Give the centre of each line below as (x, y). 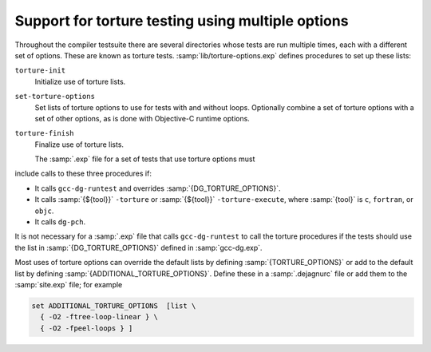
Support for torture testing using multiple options (182, 21)
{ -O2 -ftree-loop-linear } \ (99, 317)
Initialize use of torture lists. (80, 81)
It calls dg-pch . (60, 222)
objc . (44, 211)
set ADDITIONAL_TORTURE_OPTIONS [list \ (114, 306)
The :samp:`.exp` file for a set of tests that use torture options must (145, 159)
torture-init (40, 71)
